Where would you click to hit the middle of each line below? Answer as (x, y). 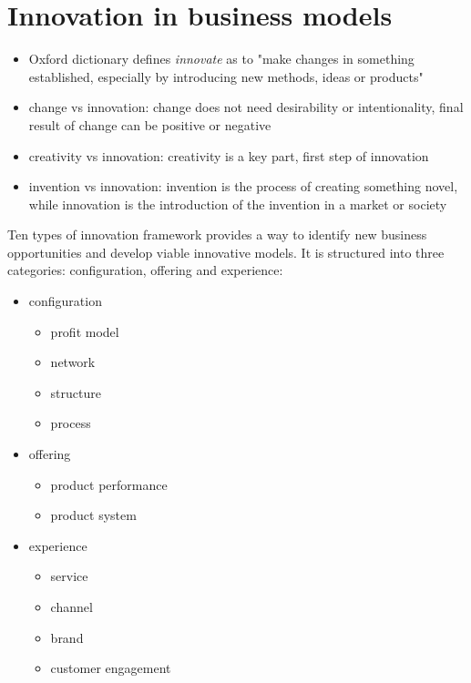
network (73, 362)
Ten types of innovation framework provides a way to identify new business (217, 234)
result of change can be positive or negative (150, 124)
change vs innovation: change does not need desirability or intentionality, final (246, 107)
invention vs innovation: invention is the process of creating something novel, (243, 186)
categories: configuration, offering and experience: (145, 270)
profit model (85, 331)
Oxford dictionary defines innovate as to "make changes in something (221, 59)
